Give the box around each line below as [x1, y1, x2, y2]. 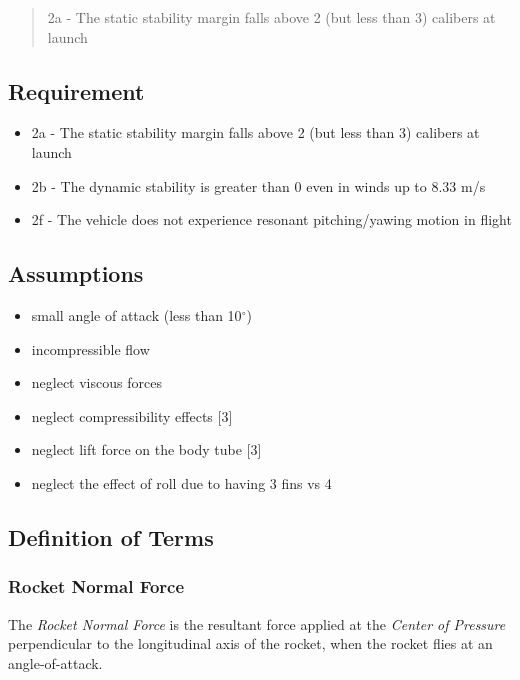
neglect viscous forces [31, 372, 162, 393]
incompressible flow [31, 338, 150, 359]
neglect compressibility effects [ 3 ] [31, 405, 233, 426]
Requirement [8, 75, 145, 106]
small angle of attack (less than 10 [31, 304, 242, 325]
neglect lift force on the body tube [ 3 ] [31, 439, 262, 460]
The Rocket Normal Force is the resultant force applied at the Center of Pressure [8, 613, 506, 634]
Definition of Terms [8, 521, 214, 552]
